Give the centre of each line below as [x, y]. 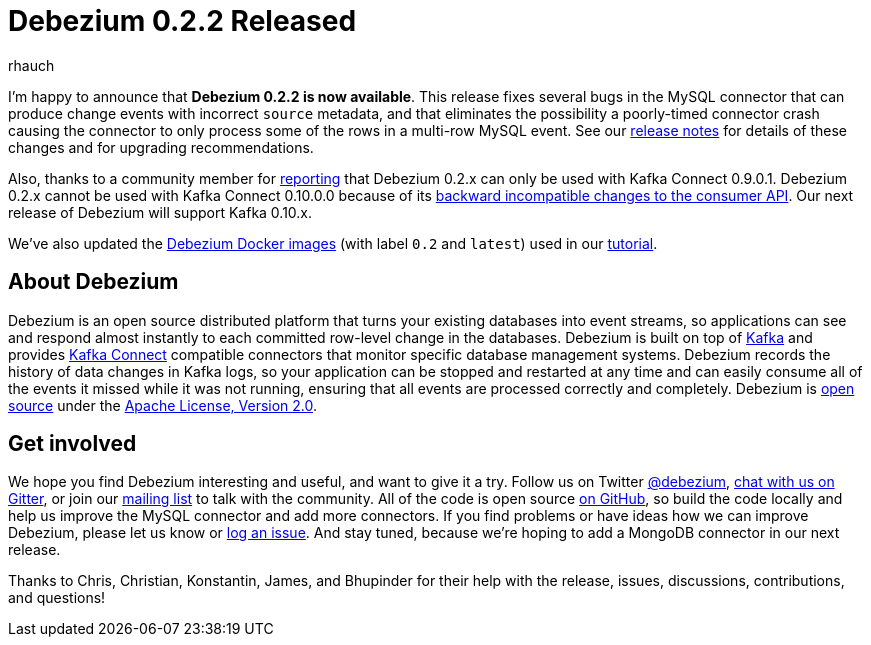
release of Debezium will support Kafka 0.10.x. [160, 212]
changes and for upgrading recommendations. [161, 147]
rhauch [31, 65]
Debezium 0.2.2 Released [182, 21]
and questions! [57, 598]
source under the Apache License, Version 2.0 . [163, 405]
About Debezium [93, 282]
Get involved [72, 444]
